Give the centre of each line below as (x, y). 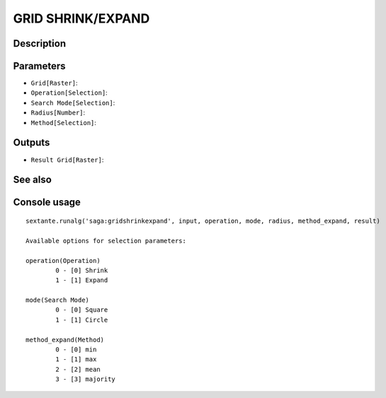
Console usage (47, 203)
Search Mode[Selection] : (73, 103)
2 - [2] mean (78, 369)
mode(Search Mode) (58, 300)
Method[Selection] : (64, 122)
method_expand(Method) (65, 340)
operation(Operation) (63, 261)
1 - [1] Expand (82, 280)
